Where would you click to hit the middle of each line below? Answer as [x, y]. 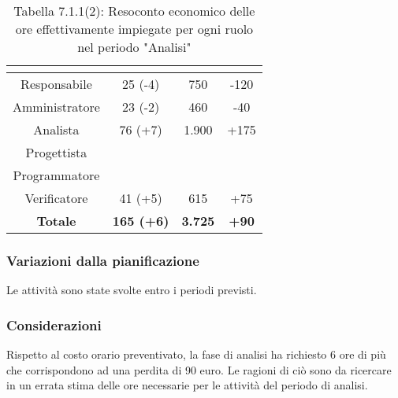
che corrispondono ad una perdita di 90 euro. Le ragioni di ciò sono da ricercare [199, 369]
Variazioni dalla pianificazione [103, 260]
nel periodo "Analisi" [134, 47]
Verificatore [56, 198]
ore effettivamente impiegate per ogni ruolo [134, 29]
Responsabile [56, 84]
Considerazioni [54, 324]
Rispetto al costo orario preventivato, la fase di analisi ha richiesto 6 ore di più [196, 354]
